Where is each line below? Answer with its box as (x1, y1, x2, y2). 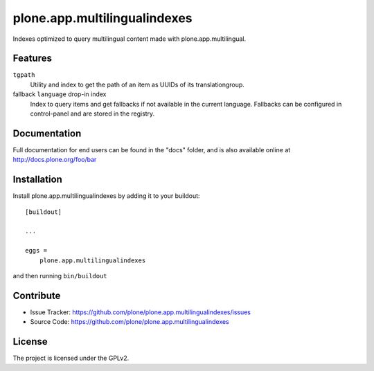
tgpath (12, 71, 35, 79)
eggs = (25, 246, 48, 255)
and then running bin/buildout (12, 271, 107, 280)
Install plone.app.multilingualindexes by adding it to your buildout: (12, 192, 200, 200)
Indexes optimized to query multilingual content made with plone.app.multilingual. (12, 35, 247, 43)
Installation (12, 174, 62, 185)
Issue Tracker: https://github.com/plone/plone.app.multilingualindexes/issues (30, 308, 251, 316)
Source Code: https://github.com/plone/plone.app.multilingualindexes (30, 318, 230, 326)
